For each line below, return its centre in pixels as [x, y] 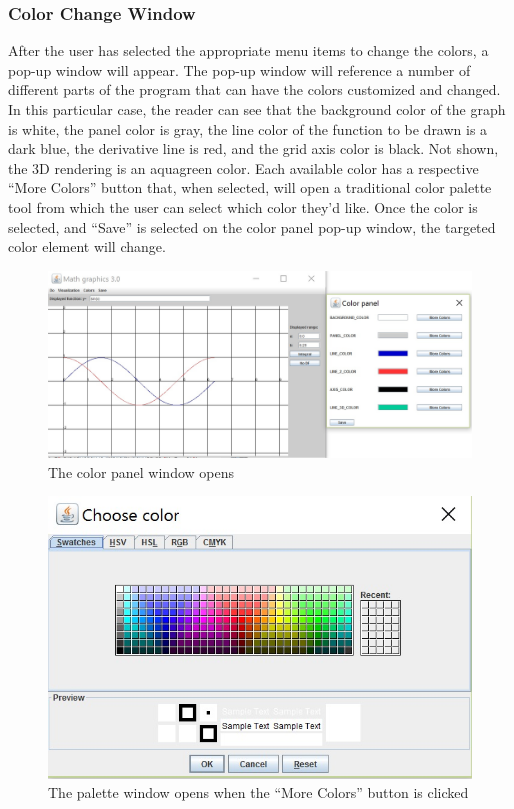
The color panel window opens [141, 471]
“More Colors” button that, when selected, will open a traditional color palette [250, 187]
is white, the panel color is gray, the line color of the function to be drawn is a [248, 128]
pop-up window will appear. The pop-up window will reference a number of [239, 69]
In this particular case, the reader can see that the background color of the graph [257, 109]
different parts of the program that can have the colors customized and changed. [254, 89]
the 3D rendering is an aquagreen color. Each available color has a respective [243, 167]
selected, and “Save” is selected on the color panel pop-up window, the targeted [252, 226]
